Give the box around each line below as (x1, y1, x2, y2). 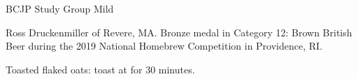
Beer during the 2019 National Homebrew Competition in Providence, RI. (6, 38, 323, 53)
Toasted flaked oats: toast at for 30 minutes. (6, 62, 195, 76)
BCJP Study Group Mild (6, 1, 114, 15)
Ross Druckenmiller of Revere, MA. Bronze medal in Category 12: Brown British (6, 24, 352, 39)
